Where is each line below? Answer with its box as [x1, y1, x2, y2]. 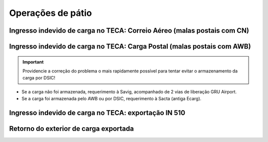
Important [22, 59, 44, 65]
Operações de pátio [9, 7, 92, 18]
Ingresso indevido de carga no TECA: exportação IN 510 [9, 108, 186, 117]
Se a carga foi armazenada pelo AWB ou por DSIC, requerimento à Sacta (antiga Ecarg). [21, 96, 201, 102]
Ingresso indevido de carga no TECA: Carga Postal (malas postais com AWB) [9, 42, 251, 51]
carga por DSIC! [22, 75, 56, 81]
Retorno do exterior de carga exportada [9, 124, 134, 133]
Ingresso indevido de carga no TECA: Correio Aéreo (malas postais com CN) [9, 26, 249, 35]
